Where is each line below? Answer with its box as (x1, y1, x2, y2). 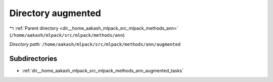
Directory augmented (9, 8, 101, 19)
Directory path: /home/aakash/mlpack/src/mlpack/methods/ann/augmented (9, 41, 181, 47)
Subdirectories (9, 54, 58, 63)
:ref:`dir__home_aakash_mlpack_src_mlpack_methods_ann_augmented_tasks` (22, 68, 184, 74)
